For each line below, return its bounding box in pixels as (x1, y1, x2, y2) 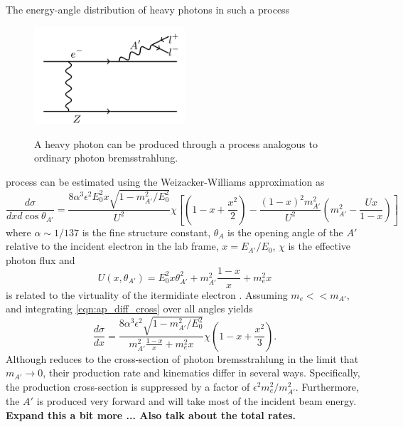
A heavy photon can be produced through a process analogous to (34, 136, 318, 151)
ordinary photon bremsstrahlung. (34, 150, 178, 165)
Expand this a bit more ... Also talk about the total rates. (6, 407, 296, 422)
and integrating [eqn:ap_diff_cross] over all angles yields (6, 301, 253, 316)
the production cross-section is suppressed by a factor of (6, 379, 250, 394)
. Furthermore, (295, 379, 359, 394)
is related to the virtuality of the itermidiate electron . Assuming (6, 287, 288, 302)
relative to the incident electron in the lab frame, (6, 238, 219, 253)
